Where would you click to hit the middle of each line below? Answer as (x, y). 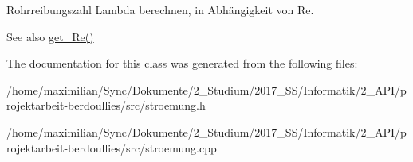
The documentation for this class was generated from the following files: (182, 63)
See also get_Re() (50, 36)
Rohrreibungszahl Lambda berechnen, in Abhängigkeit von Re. (160, 10)
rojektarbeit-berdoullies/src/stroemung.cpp (112, 147)
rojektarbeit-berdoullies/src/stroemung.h (106, 105)
